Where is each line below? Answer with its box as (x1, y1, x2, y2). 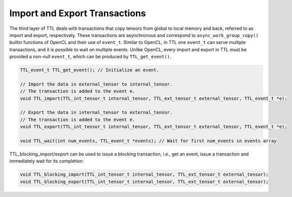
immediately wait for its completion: (9, 158, 84, 164)
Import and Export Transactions (9, 8, 147, 19)
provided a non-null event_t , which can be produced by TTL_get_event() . (9, 54, 172, 60)
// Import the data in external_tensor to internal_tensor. (20, 81, 173, 87)
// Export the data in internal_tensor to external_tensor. (20, 109, 173, 115)
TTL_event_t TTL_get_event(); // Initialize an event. (20, 67, 159, 73)
